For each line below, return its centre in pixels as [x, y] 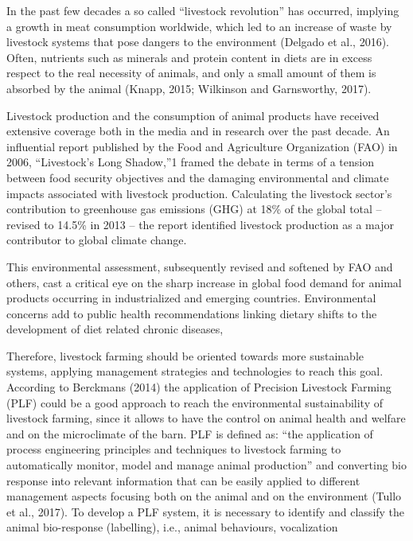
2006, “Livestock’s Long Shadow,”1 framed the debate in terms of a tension [190, 162]
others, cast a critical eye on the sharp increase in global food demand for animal [204, 282]
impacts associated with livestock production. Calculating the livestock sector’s [199, 193]
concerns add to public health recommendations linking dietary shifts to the [192, 313]
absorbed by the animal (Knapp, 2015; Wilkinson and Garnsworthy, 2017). [189, 88]
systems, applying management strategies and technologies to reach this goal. [195, 371]
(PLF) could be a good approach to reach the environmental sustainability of [195, 402]
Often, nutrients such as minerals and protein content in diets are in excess [189, 57]
